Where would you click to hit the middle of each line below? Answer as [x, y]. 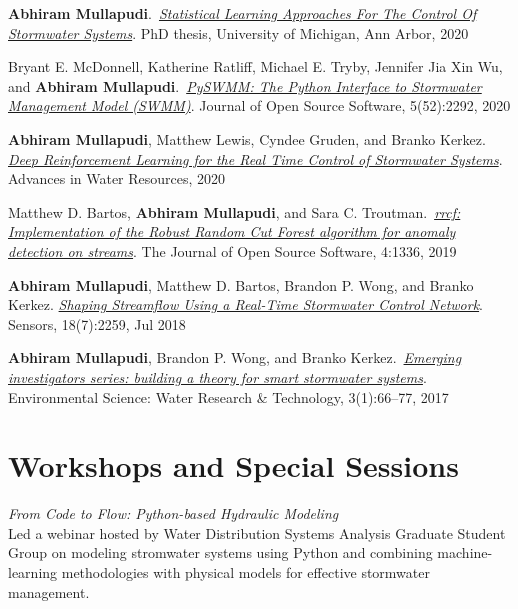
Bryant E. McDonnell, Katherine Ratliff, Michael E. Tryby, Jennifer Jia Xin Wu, [255, 66]
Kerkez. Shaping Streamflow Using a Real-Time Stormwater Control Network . [245, 304]
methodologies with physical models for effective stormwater [245, 572]
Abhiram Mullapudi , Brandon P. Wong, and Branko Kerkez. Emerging [235, 357]
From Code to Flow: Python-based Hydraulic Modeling [173, 513]
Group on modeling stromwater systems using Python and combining [220, 552]
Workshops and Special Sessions [233, 465]
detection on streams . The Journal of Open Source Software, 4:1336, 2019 [232, 250]
